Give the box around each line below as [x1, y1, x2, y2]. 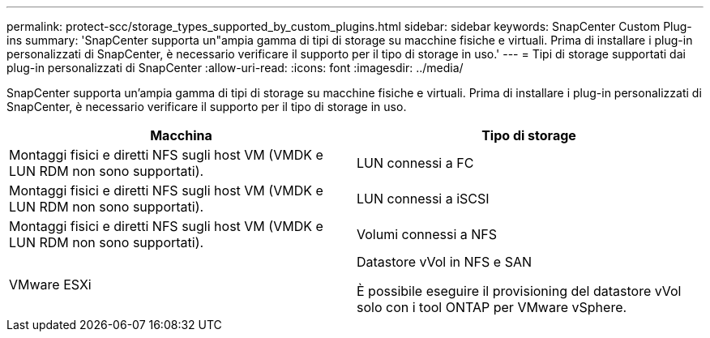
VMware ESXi [9, 276, 92, 293]
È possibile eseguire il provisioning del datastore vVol [357, 283, 682, 299]
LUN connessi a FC [357, 155, 474, 171]
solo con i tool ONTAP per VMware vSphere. [357, 299, 627, 315]
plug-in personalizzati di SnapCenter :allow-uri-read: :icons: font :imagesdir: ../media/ [6, 61, 464, 75]
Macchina [150, 127, 212, 143]
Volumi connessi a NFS [357, 226, 498, 242]
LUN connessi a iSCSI [357, 190, 490, 207]
